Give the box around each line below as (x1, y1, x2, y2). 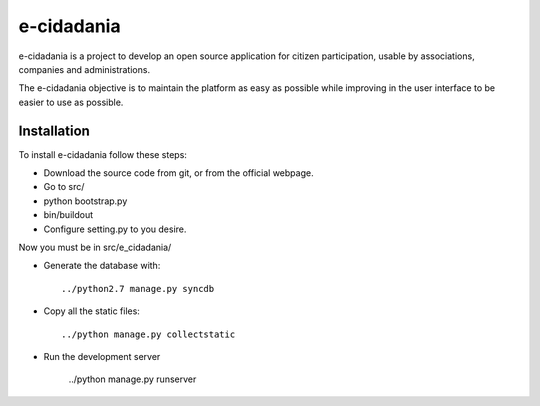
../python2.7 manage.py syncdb (61, 283, 215, 294)
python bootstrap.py (43, 195, 128, 207)
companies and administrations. (18, 63, 150, 75)
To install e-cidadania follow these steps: (18, 148, 187, 160)
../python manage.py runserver (68, 373, 197, 385)
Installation (18, 122, 90, 139)
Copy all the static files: (43, 305, 140, 317)
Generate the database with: (43, 260, 161, 272)
